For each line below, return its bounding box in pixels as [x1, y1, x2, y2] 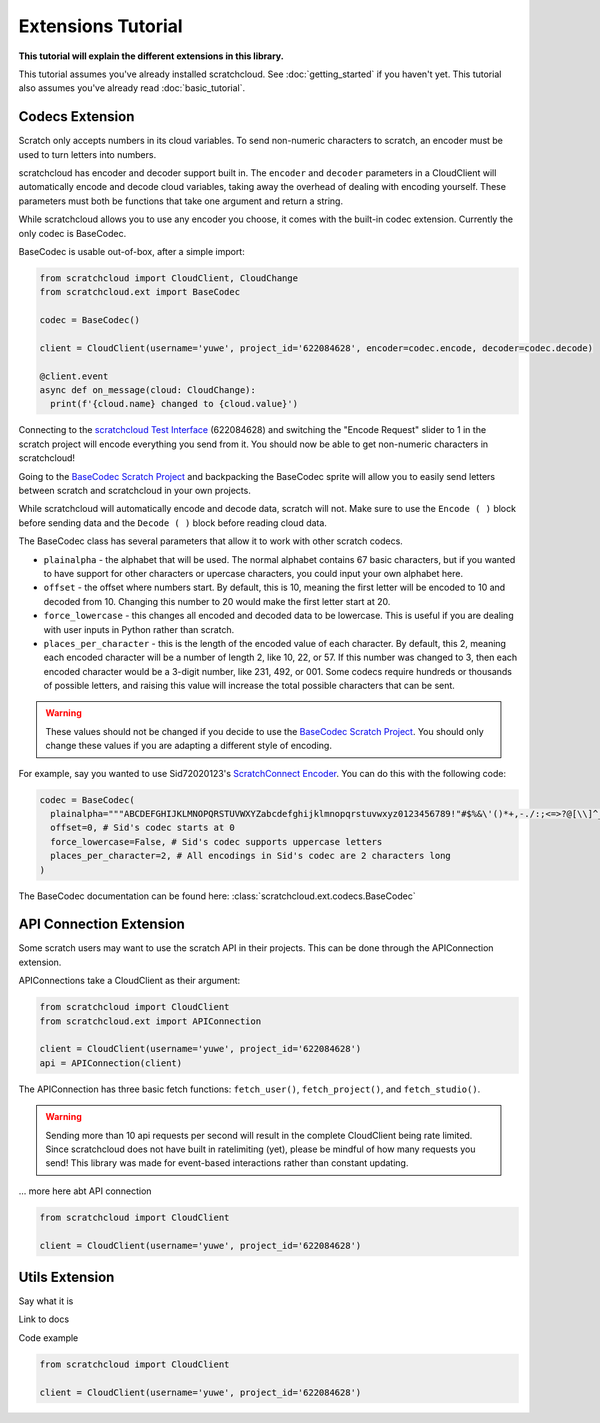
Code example [18, 1331, 79, 1344]
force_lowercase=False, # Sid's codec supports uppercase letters [50, 836, 383, 847]
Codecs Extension [18, 108, 135, 125]
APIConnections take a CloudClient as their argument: [18, 975, 241, 987]
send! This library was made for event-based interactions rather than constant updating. [45, 1157, 409, 1169]
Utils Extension [18, 1268, 115, 1285]
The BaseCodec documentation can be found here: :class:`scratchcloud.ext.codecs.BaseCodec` [18, 890, 416, 902]
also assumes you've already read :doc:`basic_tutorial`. [18, 82, 245, 94]
